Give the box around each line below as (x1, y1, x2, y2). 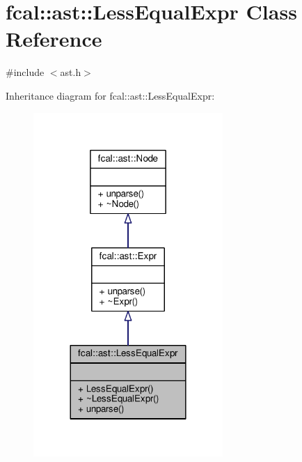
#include (6, 65, 45, 79)
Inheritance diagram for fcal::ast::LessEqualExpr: (6, 88, 215, 102)
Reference (6, 24, 102, 53)
